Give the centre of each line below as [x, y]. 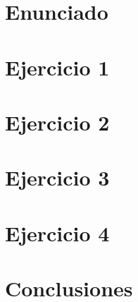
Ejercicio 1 [57, 67]
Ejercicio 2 [57, 122]
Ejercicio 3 [57, 177]
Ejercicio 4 [57, 232]
